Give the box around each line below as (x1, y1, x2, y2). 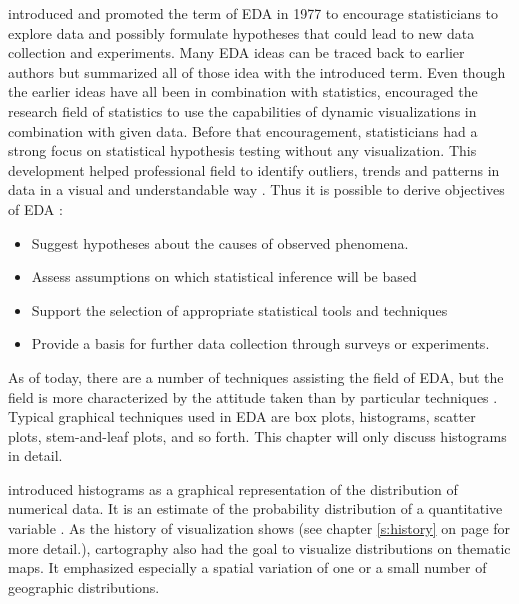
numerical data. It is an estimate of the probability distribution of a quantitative (8, 498, 503, 519)
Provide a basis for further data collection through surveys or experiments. (31, 333, 490, 354)
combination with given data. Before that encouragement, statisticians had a (8, 120, 478, 141)
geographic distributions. (8, 576, 160, 597)
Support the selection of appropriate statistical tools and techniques (31, 299, 448, 320)
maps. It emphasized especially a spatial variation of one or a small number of (8, 557, 487, 578)
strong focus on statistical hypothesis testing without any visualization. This (8, 140, 477, 161)
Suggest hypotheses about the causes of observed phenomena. (31, 232, 409, 253)
